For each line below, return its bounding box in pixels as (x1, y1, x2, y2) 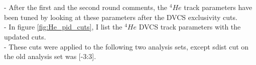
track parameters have (184, 2, 252, 12)
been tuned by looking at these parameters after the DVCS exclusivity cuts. (4, 11, 237, 22)
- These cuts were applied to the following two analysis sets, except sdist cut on (4, 41, 249, 51)
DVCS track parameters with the (139, 21, 241, 32)
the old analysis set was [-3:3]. (4, 51, 96, 61)
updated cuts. (4, 31, 46, 41)
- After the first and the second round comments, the (4, 2, 168, 12)
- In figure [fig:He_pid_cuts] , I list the (4, 21, 122, 32)
